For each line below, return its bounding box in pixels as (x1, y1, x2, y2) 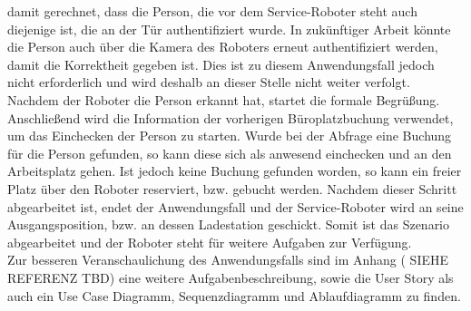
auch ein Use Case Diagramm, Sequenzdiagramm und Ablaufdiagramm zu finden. (7, 286, 461, 305)
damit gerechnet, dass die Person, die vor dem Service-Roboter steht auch (7, 2, 417, 20)
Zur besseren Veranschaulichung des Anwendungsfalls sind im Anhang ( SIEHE (7, 250, 449, 269)
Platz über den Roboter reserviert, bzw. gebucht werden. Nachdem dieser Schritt (7, 179, 457, 198)
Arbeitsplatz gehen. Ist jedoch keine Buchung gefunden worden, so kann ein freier (7, 161, 462, 180)
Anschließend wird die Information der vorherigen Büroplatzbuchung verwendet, (7, 108, 454, 127)
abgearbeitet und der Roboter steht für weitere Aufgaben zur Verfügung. (7, 232, 412, 251)
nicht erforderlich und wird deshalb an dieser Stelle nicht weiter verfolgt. (7, 73, 410, 92)
